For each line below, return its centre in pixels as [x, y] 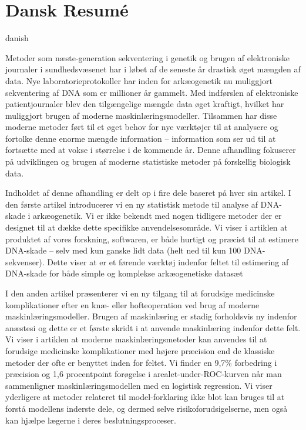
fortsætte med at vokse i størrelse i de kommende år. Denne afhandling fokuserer [151, 150]
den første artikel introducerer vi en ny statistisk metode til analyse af [132, 204]
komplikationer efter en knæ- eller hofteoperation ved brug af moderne [132, 304]
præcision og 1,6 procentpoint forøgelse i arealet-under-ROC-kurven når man [144, 374]
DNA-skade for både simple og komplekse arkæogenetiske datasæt [124, 273]
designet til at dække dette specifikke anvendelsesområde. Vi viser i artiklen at [147, 227]
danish [17, 38]
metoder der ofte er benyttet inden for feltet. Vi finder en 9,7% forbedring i [141, 362]
